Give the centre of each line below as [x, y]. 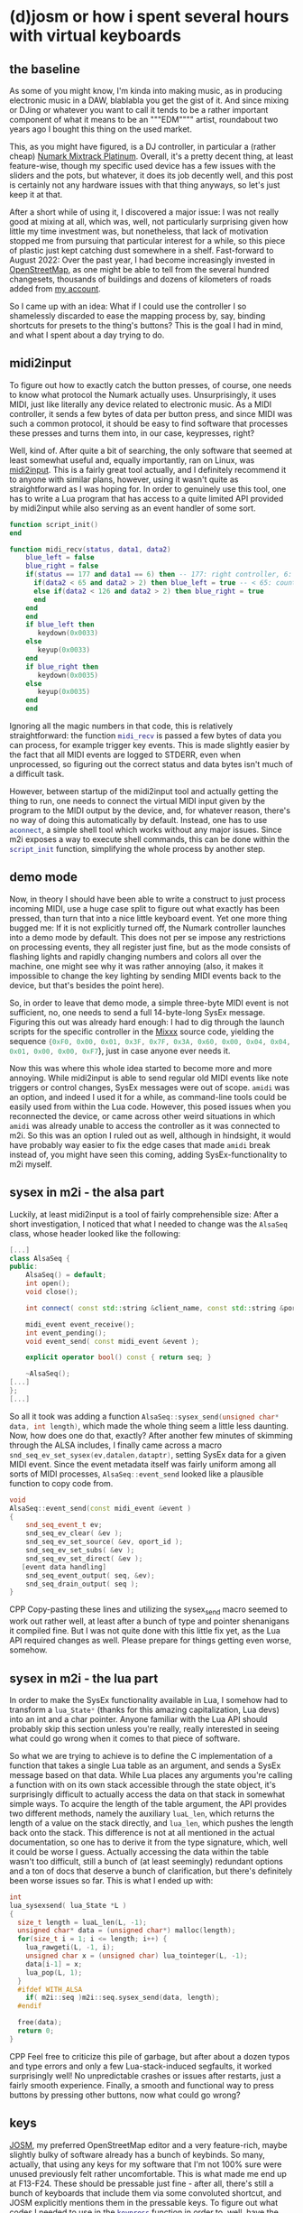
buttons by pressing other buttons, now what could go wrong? [125, 2095]
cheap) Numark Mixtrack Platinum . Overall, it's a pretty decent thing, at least [151, 156]
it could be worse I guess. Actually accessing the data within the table [139, 1851]
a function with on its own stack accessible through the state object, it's [143, 1784]
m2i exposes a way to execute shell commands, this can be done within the [150, 839]
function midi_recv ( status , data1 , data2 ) [90, 549]
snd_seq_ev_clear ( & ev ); [74, 1533]
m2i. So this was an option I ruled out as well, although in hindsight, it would [150, 1135]
